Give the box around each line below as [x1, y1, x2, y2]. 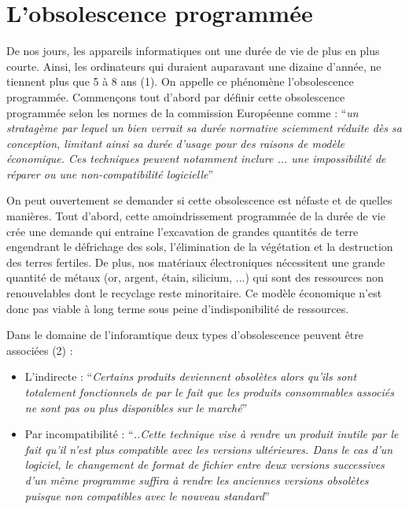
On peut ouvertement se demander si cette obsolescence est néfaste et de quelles [6, 192, 392, 208]
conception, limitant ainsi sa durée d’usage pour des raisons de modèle [6, 135, 345, 151]
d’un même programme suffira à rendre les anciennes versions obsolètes [24, 471, 369, 488]
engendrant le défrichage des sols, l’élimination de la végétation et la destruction [6, 238, 393, 255]
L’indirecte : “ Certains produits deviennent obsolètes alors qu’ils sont [24, 368, 357, 385]
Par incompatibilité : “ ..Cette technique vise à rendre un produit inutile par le [24, 426, 399, 442]
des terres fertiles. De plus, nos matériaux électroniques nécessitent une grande [6, 253, 385, 270]
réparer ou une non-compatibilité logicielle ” [6, 165, 214, 182]
